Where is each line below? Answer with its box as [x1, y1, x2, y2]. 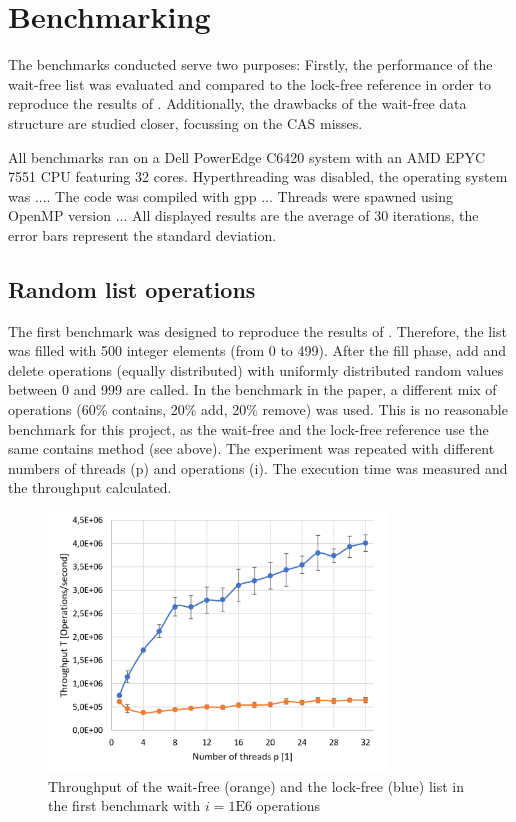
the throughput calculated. [8, 477, 172, 498]
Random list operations [8, 273, 256, 304]
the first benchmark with [48, 795, 201, 816]
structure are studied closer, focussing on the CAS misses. [8, 112, 363, 133]
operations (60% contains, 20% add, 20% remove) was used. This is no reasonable [8, 399, 508, 420]
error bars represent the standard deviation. [8, 224, 277, 245]
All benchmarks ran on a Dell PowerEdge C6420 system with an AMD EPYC [8, 146, 486, 167]
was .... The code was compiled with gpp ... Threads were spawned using [8, 185, 453, 206]
